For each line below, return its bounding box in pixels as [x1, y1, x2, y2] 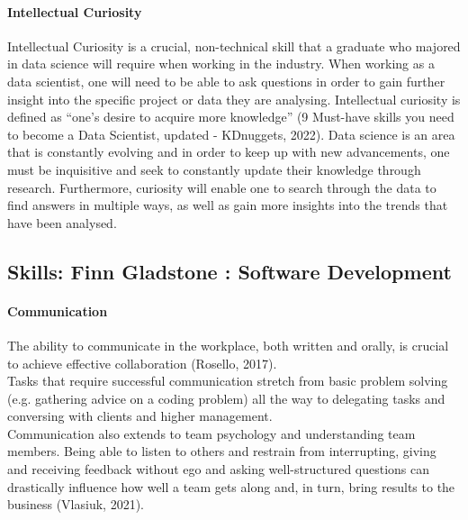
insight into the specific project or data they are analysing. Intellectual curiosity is [7, 89, 461, 108]
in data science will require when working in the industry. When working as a [7, 54, 435, 73]
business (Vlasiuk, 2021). [7, 495, 144, 514]
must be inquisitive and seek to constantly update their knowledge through [7, 160, 421, 178]
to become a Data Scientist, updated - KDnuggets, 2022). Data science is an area [7, 124, 455, 143]
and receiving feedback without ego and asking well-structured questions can [7, 460, 430, 479]
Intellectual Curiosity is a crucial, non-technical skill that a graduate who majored [7, 36, 461, 55]
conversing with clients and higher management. [7, 406, 273, 425]
